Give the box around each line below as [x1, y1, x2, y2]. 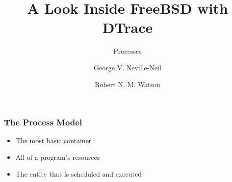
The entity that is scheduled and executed [15, 168, 142, 179]
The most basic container [15, 135, 92, 146]
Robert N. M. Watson [95, 79, 160, 89]
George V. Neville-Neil [94, 62, 161, 72]
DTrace [102, 17, 153, 37]
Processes [113, 46, 142, 56]
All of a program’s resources [15, 152, 100, 162]
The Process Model [4, 116, 82, 128]
